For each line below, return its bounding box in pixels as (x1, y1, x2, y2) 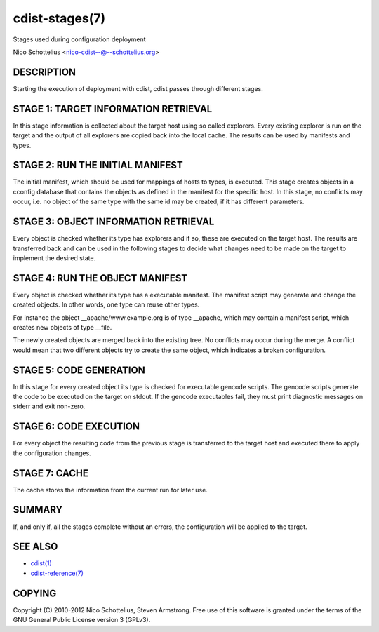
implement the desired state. (13, 253, 96, 262)
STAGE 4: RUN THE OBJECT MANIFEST (13, 272, 188, 284)
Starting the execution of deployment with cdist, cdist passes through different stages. (13, 84, 263, 93)
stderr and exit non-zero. (13, 402, 86, 410)
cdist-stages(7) (13, 11, 106, 26)
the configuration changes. (13, 449, 91, 457)
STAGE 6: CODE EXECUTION (13, 421, 140, 433)
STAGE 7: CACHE (13, 467, 89, 479)
